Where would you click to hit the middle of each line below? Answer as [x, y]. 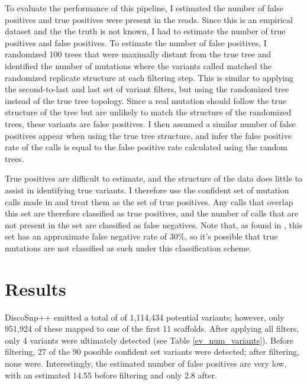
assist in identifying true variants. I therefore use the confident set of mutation [147, 190]
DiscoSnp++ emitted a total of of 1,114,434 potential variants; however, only [145, 317]
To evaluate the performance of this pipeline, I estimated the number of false [144, 8]
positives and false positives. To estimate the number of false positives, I [136, 42]
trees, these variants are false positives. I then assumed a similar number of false [150, 123]
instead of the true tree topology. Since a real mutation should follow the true [146, 100]
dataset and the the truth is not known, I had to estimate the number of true [145, 31]
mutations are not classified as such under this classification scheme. [128, 247]
